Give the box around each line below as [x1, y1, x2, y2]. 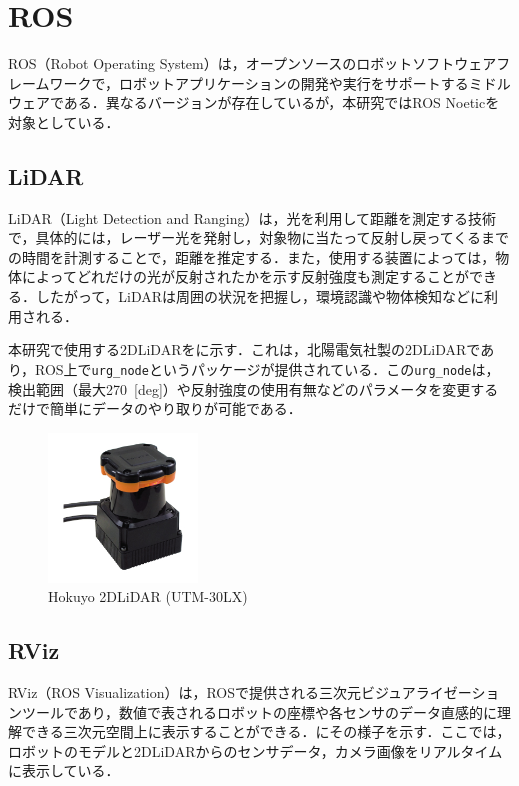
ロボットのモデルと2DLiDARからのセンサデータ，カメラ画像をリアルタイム [8, 740, 503, 761]
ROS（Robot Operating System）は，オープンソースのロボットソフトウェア [8, 53, 497, 74]
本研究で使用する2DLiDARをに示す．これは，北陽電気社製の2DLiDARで [8, 339, 481, 360]
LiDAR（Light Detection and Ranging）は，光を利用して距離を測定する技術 [8, 207, 497, 228]
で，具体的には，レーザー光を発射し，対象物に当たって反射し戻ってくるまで [8, 227, 510, 248]
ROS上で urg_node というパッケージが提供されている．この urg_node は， [35, 358, 500, 379]
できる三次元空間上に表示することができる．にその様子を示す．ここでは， [21, 721, 511, 742]
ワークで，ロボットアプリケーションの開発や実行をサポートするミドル [49, 72, 511, 93]
